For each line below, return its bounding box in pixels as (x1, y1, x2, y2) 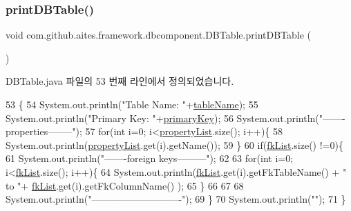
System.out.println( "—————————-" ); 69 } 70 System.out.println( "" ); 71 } (6, 192, 346, 206)
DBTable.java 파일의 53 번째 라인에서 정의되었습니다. (6, 74, 234, 88)
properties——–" (6, 124, 76, 139)
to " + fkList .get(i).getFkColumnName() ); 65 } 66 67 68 (6, 178, 244, 192)
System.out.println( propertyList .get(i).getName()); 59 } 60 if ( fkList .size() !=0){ (6, 137, 343, 152)
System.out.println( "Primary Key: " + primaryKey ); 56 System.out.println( (6, 110, 319, 125)
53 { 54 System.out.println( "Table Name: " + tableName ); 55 (6, 97, 258, 111)
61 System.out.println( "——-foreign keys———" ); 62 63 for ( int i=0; (6, 151, 294, 165)
